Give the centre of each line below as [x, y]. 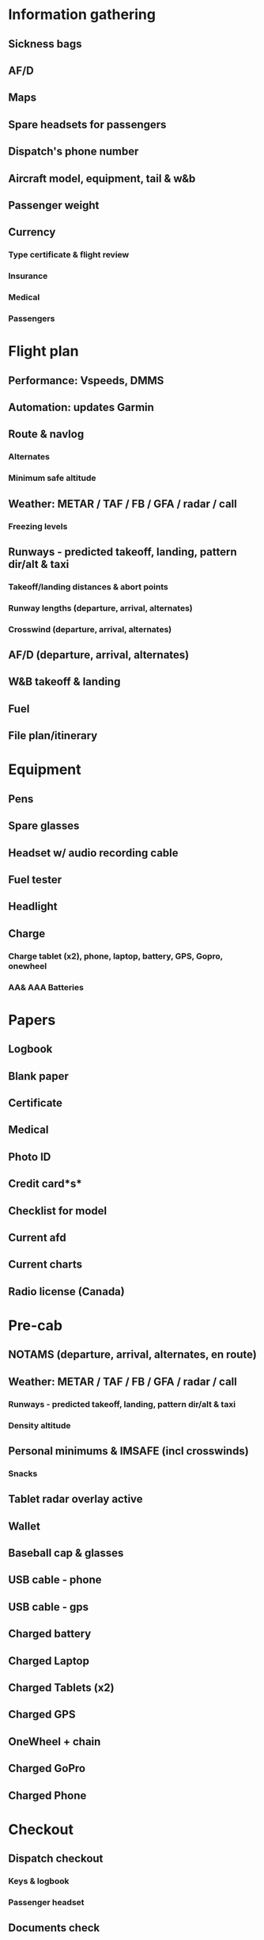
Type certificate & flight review [69, 255]
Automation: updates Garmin [81, 407]
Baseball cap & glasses [66, 1553]
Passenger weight [54, 205]
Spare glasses [44, 826]
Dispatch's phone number [74, 152]
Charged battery [50, 1634]
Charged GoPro [47, 1768]
